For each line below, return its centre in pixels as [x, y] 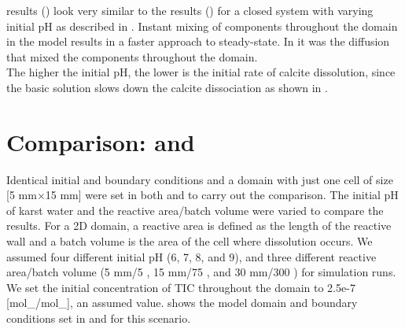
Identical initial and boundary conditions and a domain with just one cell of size [200, 179]
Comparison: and [101, 141]
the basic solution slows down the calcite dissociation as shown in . [167, 87]
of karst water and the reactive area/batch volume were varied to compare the [195, 210]
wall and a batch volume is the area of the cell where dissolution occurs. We [190, 241]
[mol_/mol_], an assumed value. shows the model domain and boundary [182, 303]
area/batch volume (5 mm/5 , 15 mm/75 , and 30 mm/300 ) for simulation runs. [201, 272]
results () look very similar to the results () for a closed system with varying [190, 10]
